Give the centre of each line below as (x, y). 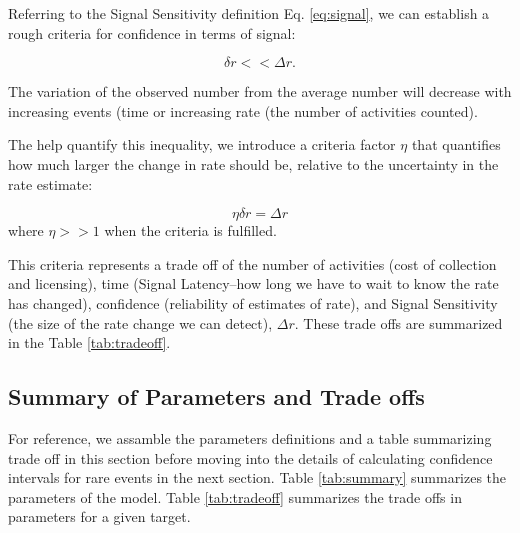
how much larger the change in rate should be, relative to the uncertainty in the (253, 163)
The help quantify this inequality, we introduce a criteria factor (202, 144)
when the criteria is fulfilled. (190, 230)
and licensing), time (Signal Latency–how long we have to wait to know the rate (253, 283)
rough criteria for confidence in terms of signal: (152, 32)
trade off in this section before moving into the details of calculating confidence (250, 457)
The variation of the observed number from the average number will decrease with (260, 91)
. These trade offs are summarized (398, 322)
